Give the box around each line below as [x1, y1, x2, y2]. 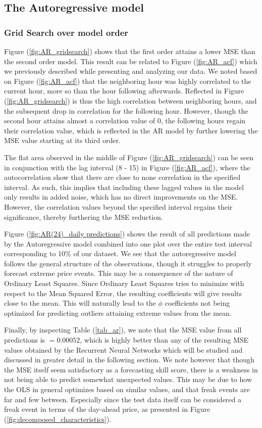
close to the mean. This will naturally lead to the [4, 298, 156, 308]
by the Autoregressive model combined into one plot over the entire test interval [4, 238, 252, 249]
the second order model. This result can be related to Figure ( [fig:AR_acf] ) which [4, 56, 257, 66]
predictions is [4, 335, 45, 345]
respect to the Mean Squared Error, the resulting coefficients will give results [4, 288, 242, 298]
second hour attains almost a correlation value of [4, 115, 155, 126]
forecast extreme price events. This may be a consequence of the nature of [4, 268, 233, 278]
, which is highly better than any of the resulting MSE [80, 335, 249, 345]
